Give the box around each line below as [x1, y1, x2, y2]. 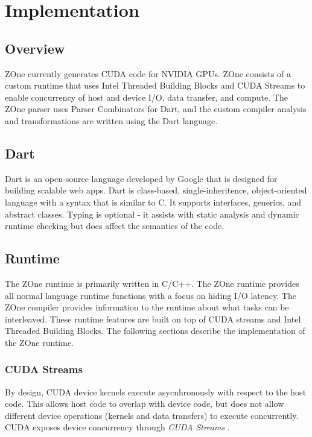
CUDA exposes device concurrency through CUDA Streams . [5, 421, 230, 433]
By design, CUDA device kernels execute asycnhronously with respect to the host [5, 385, 307, 398]
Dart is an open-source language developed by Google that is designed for [5, 172, 278, 184]
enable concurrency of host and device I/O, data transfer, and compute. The [5, 90, 288, 103]
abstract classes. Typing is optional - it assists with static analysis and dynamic [5, 207, 299, 220]
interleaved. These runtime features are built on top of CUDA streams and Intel [5, 312, 301, 325]
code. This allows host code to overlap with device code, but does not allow [5, 397, 284, 410]
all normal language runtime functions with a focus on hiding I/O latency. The [5, 289, 296, 301]
